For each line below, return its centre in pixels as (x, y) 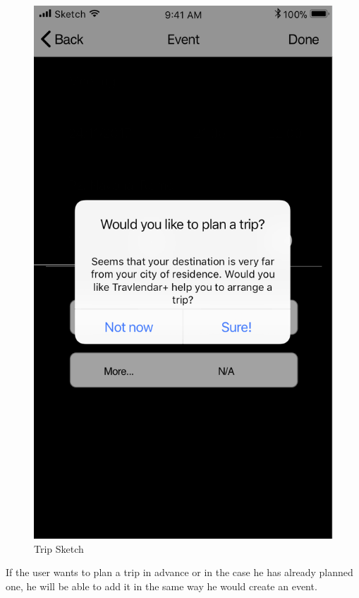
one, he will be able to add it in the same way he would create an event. (162, 586)
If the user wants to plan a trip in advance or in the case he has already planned (179, 572)
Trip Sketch (59, 548)
